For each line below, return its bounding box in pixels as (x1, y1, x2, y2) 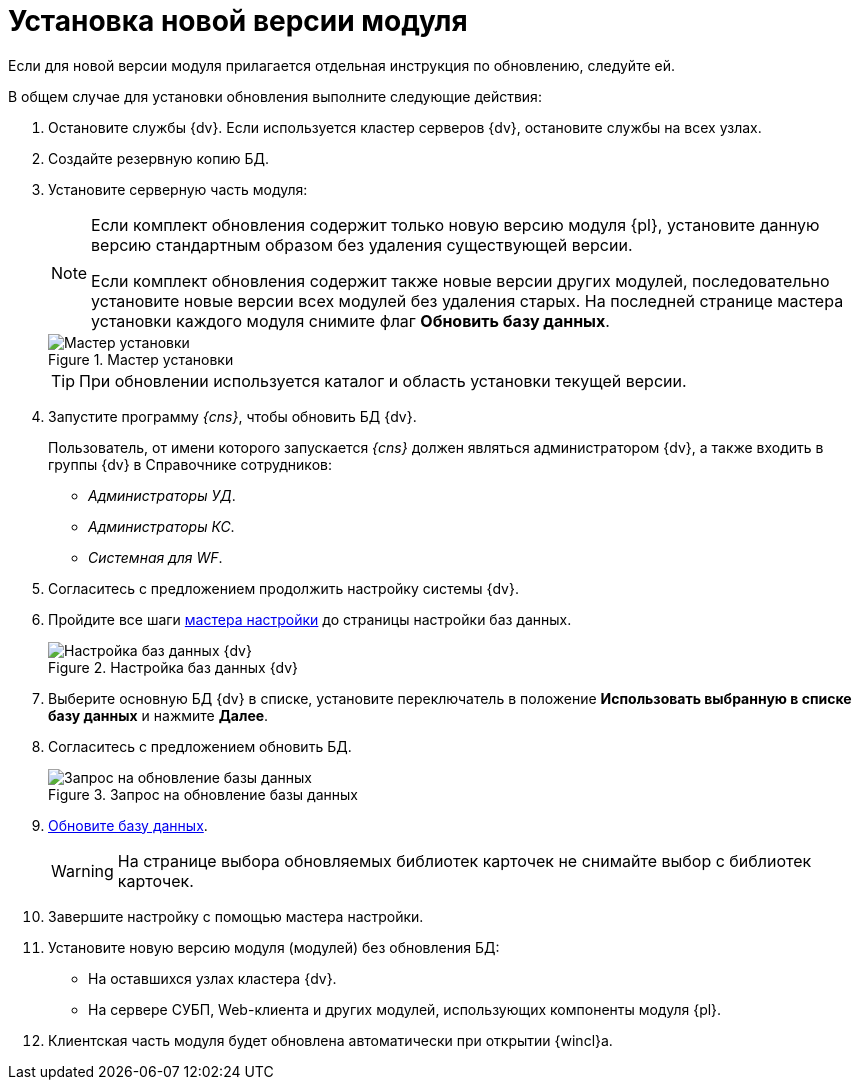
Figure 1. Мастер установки (48, 350, 234, 368)
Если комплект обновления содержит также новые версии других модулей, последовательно (91, 270, 830, 291)
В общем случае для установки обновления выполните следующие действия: (8, 87, 542, 105)
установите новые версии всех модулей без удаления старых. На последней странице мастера (91, 290, 844, 311)
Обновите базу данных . (48, 816, 208, 834)
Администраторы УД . (88, 486, 236, 504)
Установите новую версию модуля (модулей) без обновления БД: (48, 938, 500, 956)
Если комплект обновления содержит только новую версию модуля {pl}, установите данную (91, 214, 820, 235)
